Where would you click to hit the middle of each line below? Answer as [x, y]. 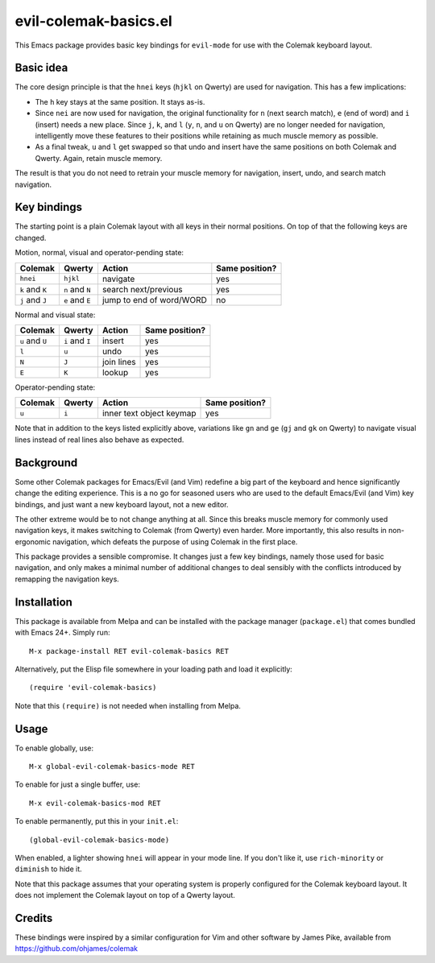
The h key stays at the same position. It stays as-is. [120, 101]
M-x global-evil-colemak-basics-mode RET [112, 767]
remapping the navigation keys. [67, 579]
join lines [119, 362]
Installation [43, 602]
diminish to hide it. [48, 869]
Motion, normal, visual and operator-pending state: [99, 253]
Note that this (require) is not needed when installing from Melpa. [128, 705]
